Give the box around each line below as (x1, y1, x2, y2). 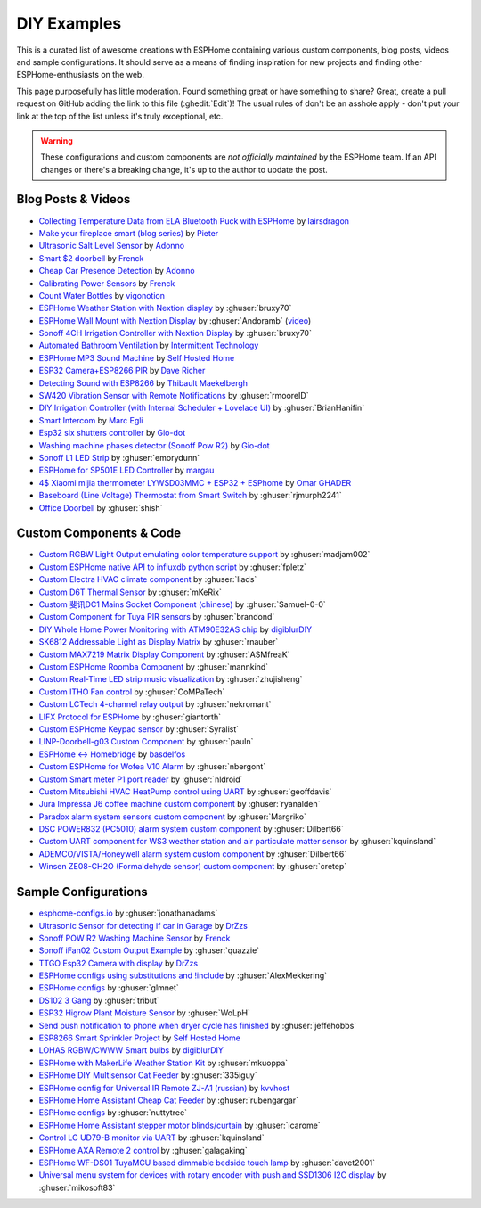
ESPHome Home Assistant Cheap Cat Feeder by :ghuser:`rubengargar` (38, 1095, 298, 1105)
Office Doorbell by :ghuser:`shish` (38, 502, 163, 513)
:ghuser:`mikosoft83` (38, 1182, 116, 1193)
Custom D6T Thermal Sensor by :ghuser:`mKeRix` (38, 587, 223, 597)
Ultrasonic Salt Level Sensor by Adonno (38, 241, 185, 251)
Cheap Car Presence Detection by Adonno (38, 266, 195, 276)
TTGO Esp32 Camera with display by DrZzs (38, 957, 199, 968)
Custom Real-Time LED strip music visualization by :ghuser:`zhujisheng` (38, 674, 303, 685)
